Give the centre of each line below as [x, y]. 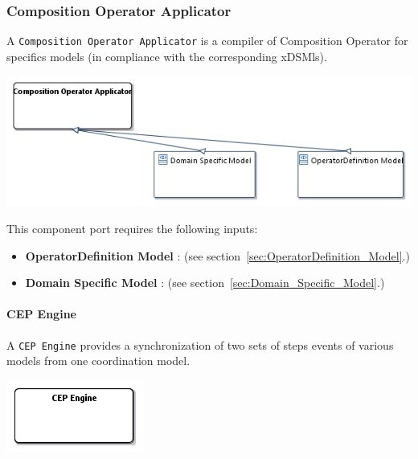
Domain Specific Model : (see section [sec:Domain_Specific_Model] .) [205, 283]
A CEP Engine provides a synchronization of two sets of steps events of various [200, 344]
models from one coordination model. [98, 361]
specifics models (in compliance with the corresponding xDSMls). [167, 56]
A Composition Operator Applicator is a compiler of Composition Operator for [207, 41]
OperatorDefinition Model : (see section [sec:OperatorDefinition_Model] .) [217, 255]
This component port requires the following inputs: [132, 229]
